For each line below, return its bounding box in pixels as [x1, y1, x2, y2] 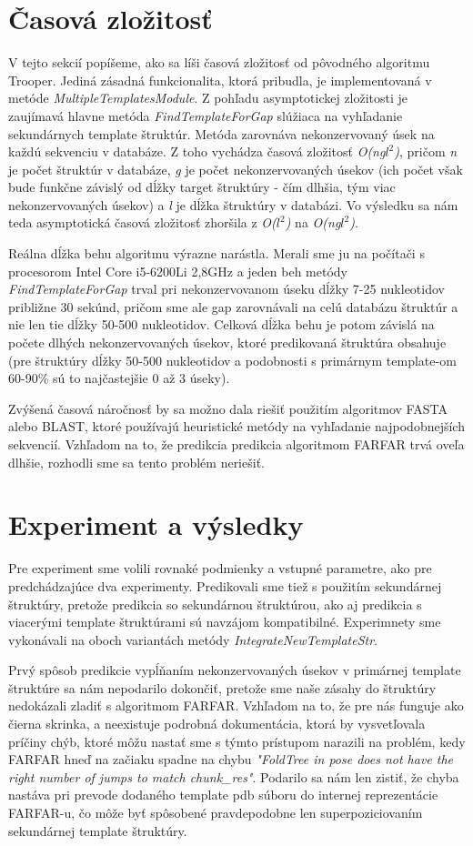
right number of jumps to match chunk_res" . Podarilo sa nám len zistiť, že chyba [8, 767, 459, 786]
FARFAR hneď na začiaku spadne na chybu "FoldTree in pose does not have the [8, 750, 454, 769]
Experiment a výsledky [8, 506, 304, 543]
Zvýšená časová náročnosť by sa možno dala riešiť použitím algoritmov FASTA [8, 398, 448, 418]
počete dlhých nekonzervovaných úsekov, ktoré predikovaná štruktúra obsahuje [8, 333, 447, 352]
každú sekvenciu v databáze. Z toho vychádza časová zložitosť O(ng [8, 142, 386, 161]
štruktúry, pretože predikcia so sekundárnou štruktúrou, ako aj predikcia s [8, 594, 422, 613]
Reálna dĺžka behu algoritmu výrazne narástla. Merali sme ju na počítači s [8, 244, 425, 263]
